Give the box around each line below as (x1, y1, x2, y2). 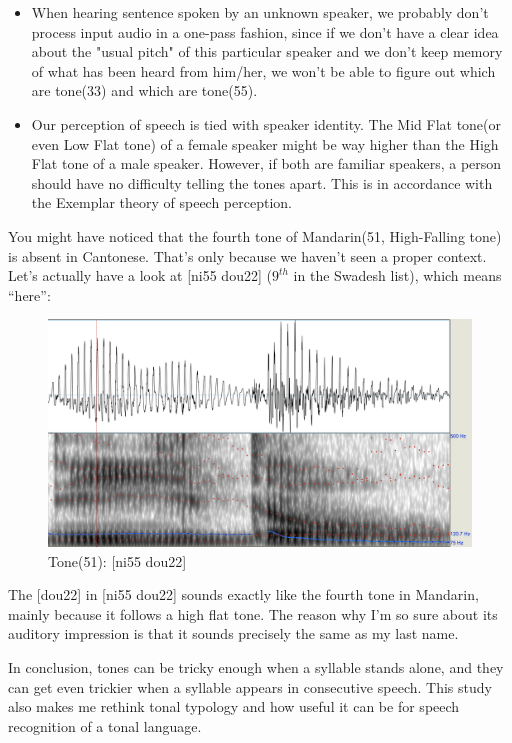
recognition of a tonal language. (8, 715, 202, 736)
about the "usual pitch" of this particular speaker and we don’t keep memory (31, 41, 503, 62)
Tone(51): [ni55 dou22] (48, 550, 187, 571)
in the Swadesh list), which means (293, 265, 502, 286)
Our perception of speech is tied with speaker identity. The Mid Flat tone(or (31, 113, 502, 134)
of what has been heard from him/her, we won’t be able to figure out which (31, 60, 496, 81)
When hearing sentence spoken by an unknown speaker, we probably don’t (31, 2, 489, 22)
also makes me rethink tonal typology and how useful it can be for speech (8, 696, 460, 717)
